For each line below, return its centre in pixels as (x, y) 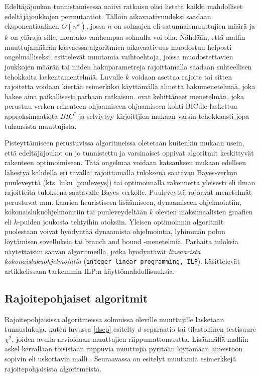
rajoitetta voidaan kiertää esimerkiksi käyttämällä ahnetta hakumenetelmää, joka (130, 86)
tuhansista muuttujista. (41, 126)
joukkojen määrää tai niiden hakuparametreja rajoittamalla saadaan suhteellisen (128, 66)
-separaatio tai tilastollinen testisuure (199, 329)
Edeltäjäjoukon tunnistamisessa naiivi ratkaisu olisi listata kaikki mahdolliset (124, 6)
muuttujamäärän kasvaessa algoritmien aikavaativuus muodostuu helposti (118, 47)
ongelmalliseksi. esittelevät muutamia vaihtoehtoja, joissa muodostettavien (119, 57)
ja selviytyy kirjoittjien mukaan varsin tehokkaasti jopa (164, 116)
